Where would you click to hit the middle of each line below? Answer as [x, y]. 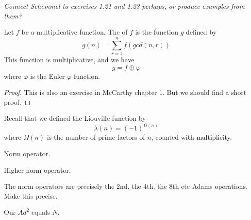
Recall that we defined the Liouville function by [75, 118]
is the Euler [48, 76]
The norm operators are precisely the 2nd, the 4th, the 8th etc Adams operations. [126, 186]
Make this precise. [31, 195]
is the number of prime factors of [96, 137]
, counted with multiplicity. [192, 137]
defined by [201, 32]
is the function [157, 32]
